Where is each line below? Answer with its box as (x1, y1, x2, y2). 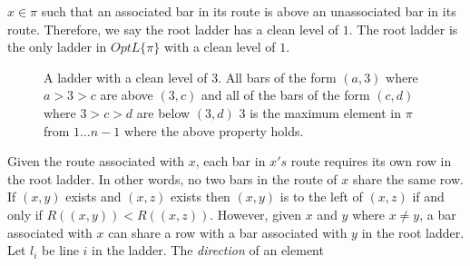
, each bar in (195, 152, 266, 171)
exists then (171, 187, 230, 206)
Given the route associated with (7, 152, 185, 171)
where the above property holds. (124, 121, 304, 140)
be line (42, 241, 79, 260)
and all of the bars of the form (201, 85, 370, 104)
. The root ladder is (348, 19, 458, 38)
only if (7, 204, 43, 223)
